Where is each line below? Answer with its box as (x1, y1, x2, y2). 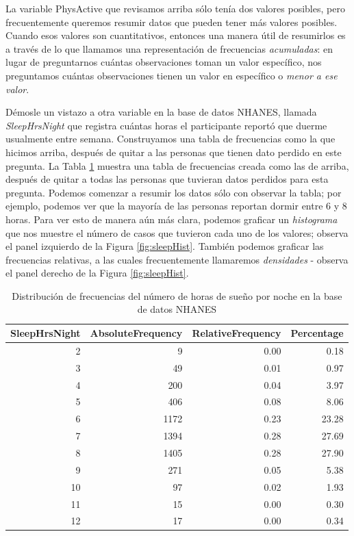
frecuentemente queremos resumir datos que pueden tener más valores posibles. (5, 14, 338, 29)
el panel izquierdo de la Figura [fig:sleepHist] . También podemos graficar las (5, 239, 324, 253)
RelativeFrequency (192, 326, 281, 340)
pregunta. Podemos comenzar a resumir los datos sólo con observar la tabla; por (5, 185, 342, 199)
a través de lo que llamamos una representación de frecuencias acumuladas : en (5, 41, 333, 55)
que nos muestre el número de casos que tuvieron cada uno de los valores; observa (5, 225, 349, 240)
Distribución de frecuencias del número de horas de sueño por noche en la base (12, 288, 342, 303)
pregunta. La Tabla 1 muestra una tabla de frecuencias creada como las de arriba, (5, 158, 349, 173)
